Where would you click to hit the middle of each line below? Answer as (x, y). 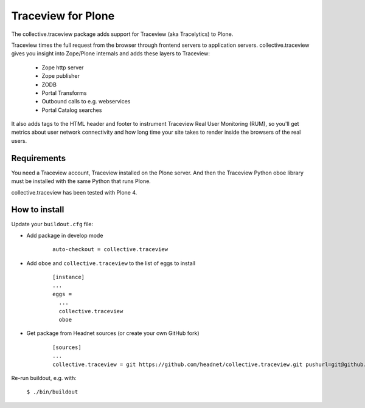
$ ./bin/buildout (52, 392)
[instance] (69, 277)
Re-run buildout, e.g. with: (44, 378)
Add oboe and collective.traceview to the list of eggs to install (111, 263)
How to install (38, 210)
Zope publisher (61, 76)
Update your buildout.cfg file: (52, 224)
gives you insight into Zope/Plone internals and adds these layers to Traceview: (110, 54)
